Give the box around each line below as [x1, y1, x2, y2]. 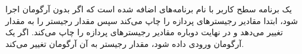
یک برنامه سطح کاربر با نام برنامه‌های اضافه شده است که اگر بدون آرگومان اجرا [5, 3, 292, 15]
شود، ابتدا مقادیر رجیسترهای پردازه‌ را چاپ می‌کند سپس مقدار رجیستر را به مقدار [5, 14, 298, 26]
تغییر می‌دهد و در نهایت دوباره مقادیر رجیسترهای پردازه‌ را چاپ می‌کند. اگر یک [5, 26, 283, 38]
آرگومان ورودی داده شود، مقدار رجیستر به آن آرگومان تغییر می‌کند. [5, 37, 244, 49]
